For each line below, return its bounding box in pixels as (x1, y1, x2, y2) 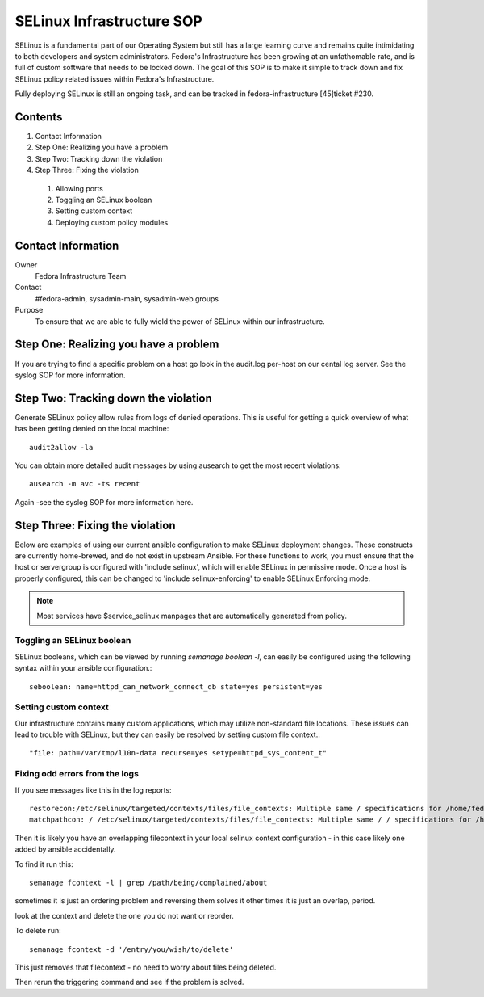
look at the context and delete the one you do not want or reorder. (15, 911, 234, 920)
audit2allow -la (29, 443, 94, 452)
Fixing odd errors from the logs (15, 768, 139, 780)
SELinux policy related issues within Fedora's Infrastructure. (15, 74, 215, 84)
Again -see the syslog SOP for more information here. (15, 497, 194, 507)
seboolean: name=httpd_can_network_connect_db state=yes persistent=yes (29, 682, 323, 691)
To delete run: (15, 926, 61, 936)
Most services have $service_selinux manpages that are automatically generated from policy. (36, 611, 347, 620)
